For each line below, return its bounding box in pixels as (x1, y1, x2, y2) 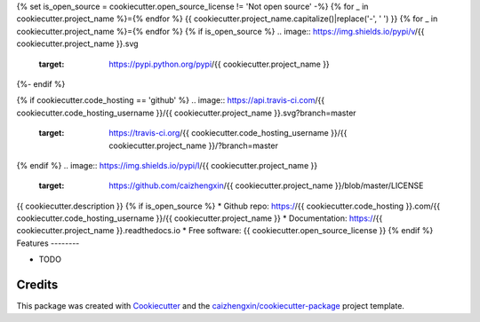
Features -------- (16, 238, 80, 248)
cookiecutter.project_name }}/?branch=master (108, 140, 279, 151)
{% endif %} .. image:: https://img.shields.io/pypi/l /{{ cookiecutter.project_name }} (16, 160, 318, 170)
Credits (16, 278, 59, 293)
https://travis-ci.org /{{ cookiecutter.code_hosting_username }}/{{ (108, 128, 348, 138)
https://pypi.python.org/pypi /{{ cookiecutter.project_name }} (108, 59, 331, 69)
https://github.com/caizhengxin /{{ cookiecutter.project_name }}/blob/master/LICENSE (108, 180, 424, 191)
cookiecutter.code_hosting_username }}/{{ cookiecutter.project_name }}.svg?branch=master (16, 107, 356, 118)
